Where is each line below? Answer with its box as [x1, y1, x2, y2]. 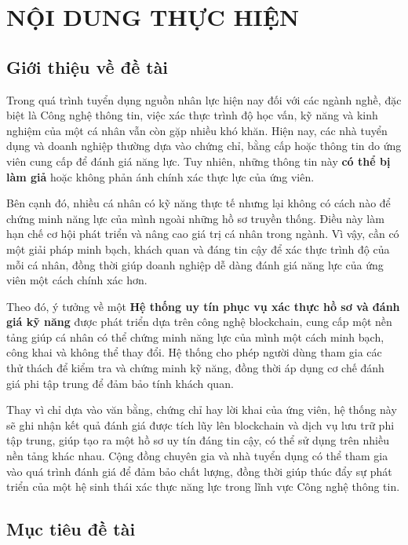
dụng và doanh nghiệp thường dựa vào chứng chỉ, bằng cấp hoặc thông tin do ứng [6, 137, 402, 154]
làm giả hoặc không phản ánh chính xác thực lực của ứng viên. [6, 168, 315, 185]
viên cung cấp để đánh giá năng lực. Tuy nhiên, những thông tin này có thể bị [6, 152, 391, 169]
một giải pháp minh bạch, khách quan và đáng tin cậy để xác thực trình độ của [6, 240, 390, 257]
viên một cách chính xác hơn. [6, 272, 148, 288]
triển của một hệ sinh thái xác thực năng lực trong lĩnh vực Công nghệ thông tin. [6, 478, 400, 495]
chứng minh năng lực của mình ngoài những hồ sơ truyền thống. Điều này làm [6, 210, 384, 226]
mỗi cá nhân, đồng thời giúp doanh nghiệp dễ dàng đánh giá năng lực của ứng [6, 256, 384, 272]
